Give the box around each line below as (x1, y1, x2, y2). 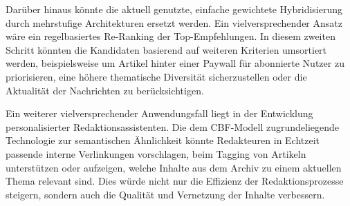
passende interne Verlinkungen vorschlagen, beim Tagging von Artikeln (6, 146, 306, 161)
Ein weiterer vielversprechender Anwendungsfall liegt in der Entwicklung (6, 106, 313, 121)
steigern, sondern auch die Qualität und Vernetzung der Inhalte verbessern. (6, 187, 325, 201)
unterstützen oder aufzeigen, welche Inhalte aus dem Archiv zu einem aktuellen (6, 160, 342, 174)
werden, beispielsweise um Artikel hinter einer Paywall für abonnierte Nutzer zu (6, 56, 344, 70)
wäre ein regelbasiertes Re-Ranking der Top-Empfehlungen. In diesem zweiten (6, 29, 335, 43)
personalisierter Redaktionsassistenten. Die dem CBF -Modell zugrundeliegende (6, 119, 340, 134)
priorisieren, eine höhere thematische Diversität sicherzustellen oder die (6, 69, 307, 83)
